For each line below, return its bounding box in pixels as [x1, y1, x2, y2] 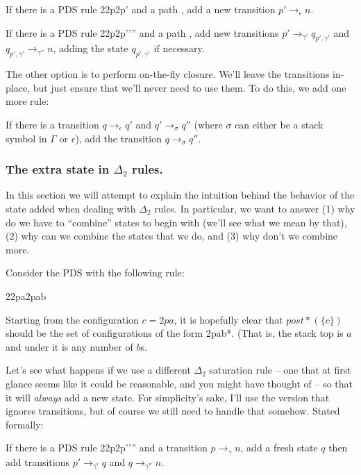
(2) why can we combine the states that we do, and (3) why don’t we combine [6, 228, 338, 243]
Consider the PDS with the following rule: [6, 265, 185, 280]
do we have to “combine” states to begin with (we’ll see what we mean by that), [6, 215, 347, 229]
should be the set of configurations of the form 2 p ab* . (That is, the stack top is [6, 326, 344, 340]
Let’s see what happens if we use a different [6, 362, 191, 377]
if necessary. [153, 41, 205, 56]
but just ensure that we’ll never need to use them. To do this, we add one [33, 80, 346, 94]
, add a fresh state [240, 440, 318, 455]
